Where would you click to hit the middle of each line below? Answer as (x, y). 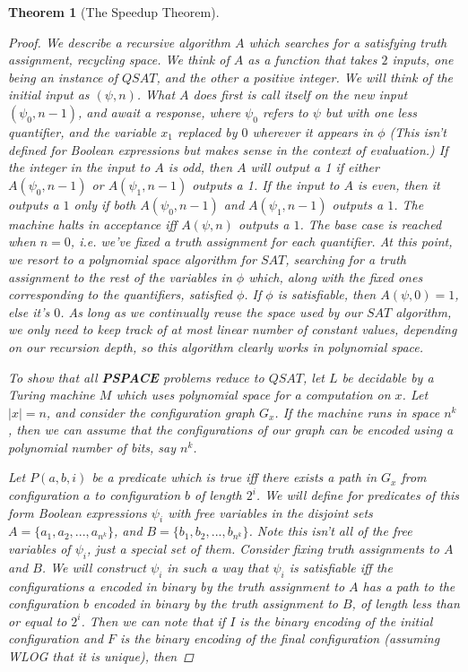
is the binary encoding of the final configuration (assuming (280, 638)
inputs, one (423, 60)
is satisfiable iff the (341, 567)
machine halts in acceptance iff (93, 224)
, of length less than (406, 603)
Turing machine (52, 395)
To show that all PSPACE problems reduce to (136, 377)
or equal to (38, 620)
